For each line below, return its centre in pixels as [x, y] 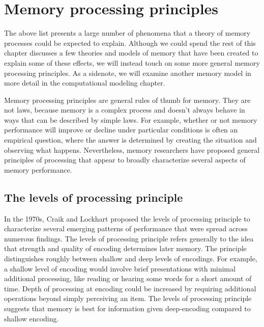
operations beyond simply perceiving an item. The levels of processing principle [128, 298]
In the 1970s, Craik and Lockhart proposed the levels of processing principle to [127, 218]
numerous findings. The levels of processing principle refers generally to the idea [129, 238]
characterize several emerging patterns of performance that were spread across [126, 228]
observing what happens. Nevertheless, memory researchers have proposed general [132, 149]
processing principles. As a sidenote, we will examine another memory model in [128, 73]
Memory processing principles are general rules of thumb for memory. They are [127, 100]
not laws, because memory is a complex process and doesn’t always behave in [125, 110]
